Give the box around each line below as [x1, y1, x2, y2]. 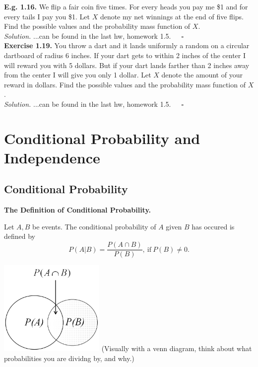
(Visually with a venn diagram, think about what [101, 343, 252, 354]
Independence [4, 147, 100, 167]
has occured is [192, 221, 235, 231]
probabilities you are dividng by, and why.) [4, 353, 134, 363]
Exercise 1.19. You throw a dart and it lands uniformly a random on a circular [4, 40, 250, 51]
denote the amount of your [161, 70, 243, 80]
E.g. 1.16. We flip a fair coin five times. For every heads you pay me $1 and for [4, 1, 248, 11]
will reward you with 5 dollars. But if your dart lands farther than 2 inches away [4, 60, 250, 70]
